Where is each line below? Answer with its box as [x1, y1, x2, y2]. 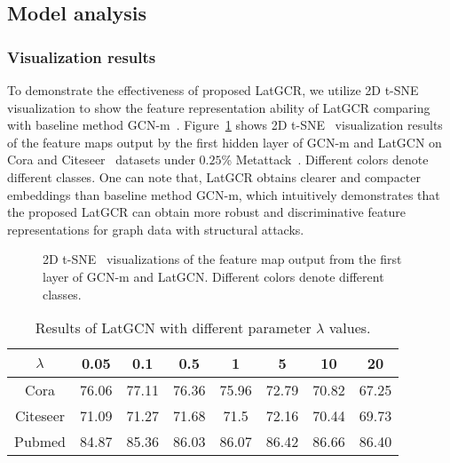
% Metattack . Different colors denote [221, 150, 429, 169]
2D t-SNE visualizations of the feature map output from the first [43, 250, 402, 268]
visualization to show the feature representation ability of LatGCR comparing [7, 98, 430, 116]
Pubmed [14, 431, 67, 452]
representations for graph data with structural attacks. [7, 220, 304, 238]
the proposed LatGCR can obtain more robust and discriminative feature [7, 203, 406, 221]
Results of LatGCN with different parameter [35, 317, 312, 339]
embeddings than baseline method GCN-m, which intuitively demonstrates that [7, 185, 440, 204]
